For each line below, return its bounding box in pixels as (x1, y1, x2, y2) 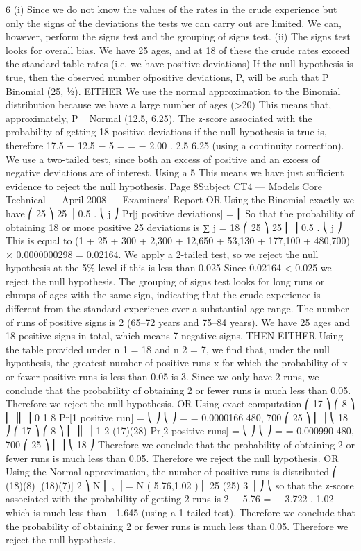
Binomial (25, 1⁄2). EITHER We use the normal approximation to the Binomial (6, 83, 341, 98)
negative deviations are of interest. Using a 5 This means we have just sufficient (6, 165, 344, 180)
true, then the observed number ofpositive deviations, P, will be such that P (6, 69, 329, 84)
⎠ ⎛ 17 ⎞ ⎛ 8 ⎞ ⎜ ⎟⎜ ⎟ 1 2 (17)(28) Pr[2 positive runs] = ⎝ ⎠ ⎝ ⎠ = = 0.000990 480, (6, 423, 354, 438)
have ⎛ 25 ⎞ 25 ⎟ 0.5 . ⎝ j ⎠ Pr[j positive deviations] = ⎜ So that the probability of (6, 205, 355, 220)
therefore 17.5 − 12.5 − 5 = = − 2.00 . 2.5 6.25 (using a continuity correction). (6, 137, 344, 152)
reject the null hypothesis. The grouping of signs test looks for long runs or (6, 273, 325, 288)
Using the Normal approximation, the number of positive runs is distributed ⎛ (6, 464, 337, 479)
